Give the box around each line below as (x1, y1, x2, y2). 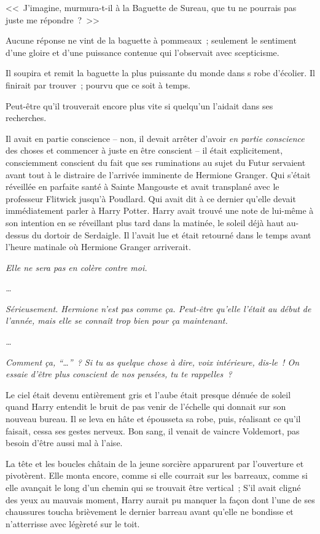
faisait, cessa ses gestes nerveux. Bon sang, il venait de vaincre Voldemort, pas (6, 424, 300, 437)
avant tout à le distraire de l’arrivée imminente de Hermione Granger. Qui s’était (6, 168, 311, 181)
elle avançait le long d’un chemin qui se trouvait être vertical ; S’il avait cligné (6, 481, 301, 493)
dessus (6, 228, 29, 241)
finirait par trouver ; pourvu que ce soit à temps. (6, 78, 190, 91)
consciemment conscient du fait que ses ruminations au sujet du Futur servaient (6, 155, 306, 168)
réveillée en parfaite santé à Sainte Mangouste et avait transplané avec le (6, 180, 279, 193)
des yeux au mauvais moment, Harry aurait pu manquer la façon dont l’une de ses (6, 493, 315, 506)
